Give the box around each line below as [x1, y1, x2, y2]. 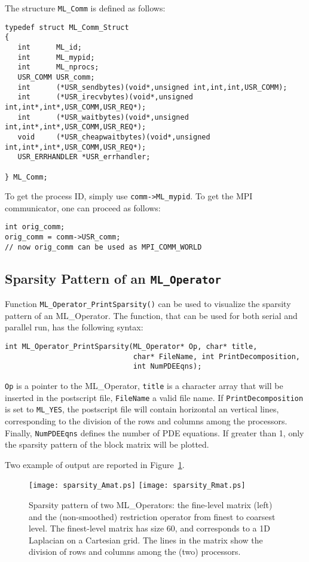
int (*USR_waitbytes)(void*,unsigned [17, 113, 189, 121]
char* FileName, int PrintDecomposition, [133, 352, 300, 361]
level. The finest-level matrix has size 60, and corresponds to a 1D [29, 522, 270, 534]
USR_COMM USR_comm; [17, 72, 95, 81]
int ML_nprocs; [17, 63, 99, 72]
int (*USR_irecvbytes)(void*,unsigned [17, 93, 193, 102]
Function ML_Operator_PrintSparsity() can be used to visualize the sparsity [5, 297, 291, 310]
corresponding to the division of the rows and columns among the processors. [5, 414, 287, 427]
